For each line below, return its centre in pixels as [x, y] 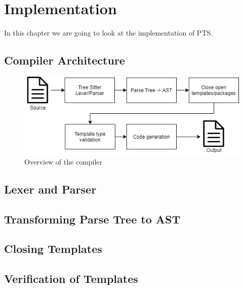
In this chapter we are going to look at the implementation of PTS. [109, 33]
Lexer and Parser [50, 189]
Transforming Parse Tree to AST [92, 219]
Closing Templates [53, 249]
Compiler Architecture [65, 60]
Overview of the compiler [64, 161]
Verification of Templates [71, 279]
